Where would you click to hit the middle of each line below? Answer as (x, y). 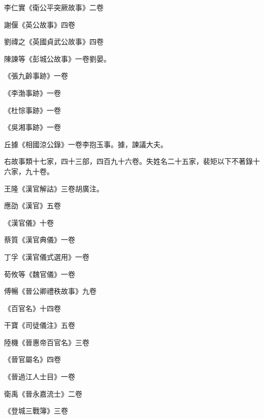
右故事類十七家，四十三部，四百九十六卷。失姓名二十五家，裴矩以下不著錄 (128, 161)
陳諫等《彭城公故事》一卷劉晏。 (57, 58)
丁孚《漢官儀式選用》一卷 (47, 256)
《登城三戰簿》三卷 (36, 411)
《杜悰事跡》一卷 (32, 110)
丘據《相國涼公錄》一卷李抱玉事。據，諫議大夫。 (86, 144)
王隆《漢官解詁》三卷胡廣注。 (54, 188)
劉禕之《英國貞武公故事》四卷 (54, 41)
